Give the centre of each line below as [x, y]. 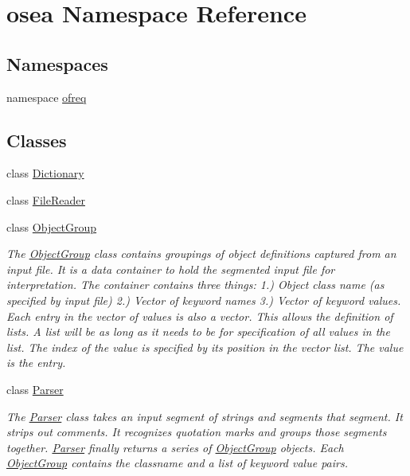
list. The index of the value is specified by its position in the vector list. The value [205, 347]
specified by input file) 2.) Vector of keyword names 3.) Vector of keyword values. [204, 300]
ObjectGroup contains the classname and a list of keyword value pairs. [177, 463]
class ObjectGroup [52, 226]
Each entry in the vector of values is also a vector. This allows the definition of [200, 316]
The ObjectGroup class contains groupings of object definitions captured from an [201, 254]
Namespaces [57, 63]
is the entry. [36, 363]
